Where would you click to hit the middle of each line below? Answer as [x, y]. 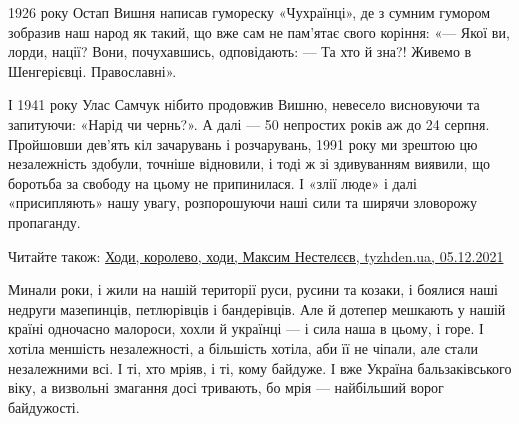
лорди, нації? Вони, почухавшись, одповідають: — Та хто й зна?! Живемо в [240, 51]
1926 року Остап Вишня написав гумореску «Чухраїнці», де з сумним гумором [249, 12]
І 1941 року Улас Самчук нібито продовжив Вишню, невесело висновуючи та [244, 104]
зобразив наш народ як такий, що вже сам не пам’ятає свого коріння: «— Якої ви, [259, 31]
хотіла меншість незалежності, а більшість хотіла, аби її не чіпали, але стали [243, 347]
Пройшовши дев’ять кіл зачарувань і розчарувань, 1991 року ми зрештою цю [243, 143]
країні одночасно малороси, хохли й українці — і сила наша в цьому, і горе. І [246, 328]
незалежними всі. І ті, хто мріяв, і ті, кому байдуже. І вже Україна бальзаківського [260, 367]
